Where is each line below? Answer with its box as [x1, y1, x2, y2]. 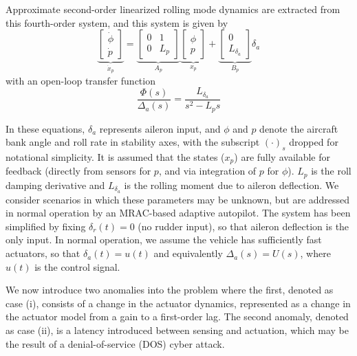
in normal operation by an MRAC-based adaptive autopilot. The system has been [6, 205, 351, 220]
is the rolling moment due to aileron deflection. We [124, 177, 339, 192]
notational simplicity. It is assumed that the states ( [6, 149, 225, 164]
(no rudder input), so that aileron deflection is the [138, 219, 349, 233]
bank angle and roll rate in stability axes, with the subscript [6, 135, 260, 149]
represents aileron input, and [99, 121, 221, 135]
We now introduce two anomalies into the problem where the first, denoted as [6, 282, 334, 297]
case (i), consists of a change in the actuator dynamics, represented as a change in [6, 296, 351, 310]
